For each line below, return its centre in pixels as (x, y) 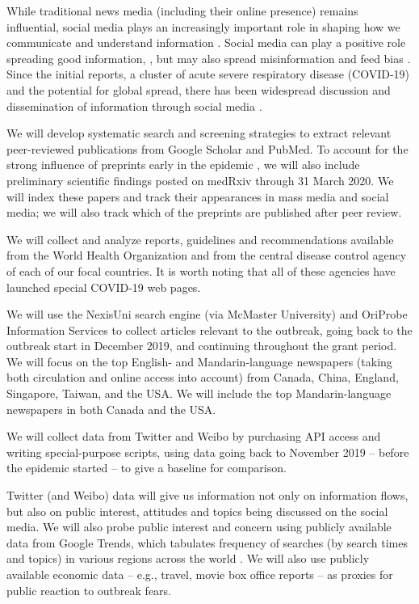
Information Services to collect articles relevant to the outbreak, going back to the (209, 329)
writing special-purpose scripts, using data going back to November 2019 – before (208, 452)
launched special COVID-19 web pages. (104, 287)
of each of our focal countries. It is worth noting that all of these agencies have (201, 270)
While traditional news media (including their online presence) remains (182, 11)
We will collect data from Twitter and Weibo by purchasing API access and (194, 436)
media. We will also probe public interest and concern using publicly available (199, 527)
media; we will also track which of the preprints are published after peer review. (204, 212)
